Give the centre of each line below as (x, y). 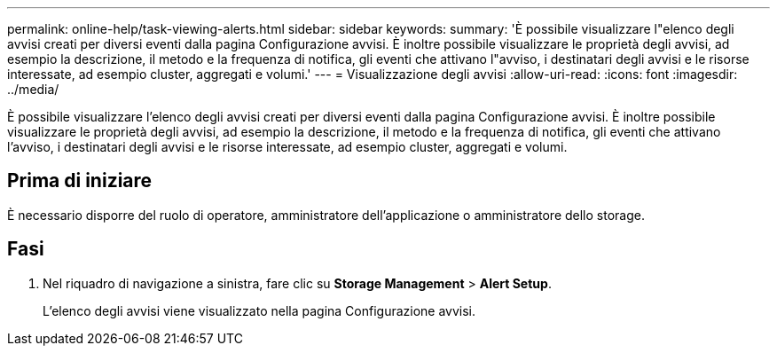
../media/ (33, 89)
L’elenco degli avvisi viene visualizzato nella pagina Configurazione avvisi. (259, 310)
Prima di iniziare (80, 181)
